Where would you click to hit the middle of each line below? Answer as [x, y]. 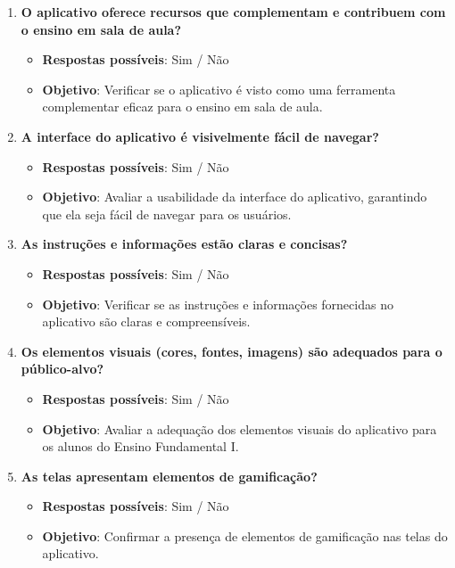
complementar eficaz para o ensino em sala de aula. [182, 107]
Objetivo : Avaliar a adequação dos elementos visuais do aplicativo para [240, 428]
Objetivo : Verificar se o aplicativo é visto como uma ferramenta [219, 89]
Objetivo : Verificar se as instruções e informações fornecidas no [218, 304]
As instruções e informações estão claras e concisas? [184, 244]
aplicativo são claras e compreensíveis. [146, 321]
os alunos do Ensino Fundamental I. [141, 446]
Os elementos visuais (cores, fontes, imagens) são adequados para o [232, 351]
